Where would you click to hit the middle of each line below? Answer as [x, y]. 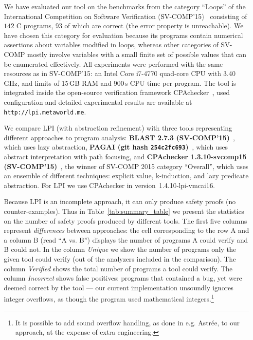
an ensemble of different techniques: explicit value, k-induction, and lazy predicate [126, 176]
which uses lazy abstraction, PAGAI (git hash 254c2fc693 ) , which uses [116, 147]
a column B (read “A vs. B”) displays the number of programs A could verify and [126, 239]
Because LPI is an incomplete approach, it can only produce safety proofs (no [120, 201]
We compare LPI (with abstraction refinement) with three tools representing [118, 128]
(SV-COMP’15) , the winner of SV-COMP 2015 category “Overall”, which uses [126, 166]
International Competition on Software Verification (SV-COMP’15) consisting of [126, 16]
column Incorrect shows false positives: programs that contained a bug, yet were [123, 278]
